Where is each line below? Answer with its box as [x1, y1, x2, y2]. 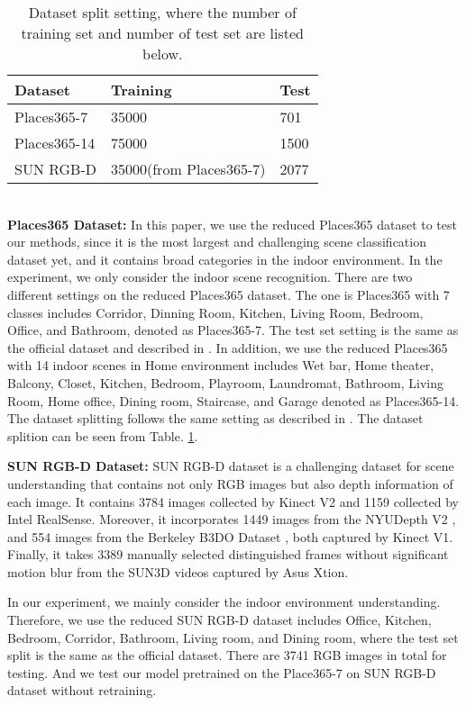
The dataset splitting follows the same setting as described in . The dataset [7, 409, 424, 428]
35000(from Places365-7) [111, 158, 266, 179]
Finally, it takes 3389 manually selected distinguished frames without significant [7, 545, 449, 564]
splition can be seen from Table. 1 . [7, 426, 198, 445]
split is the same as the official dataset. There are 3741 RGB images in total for [7, 646, 447, 664]
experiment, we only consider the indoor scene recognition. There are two [7, 267, 413, 286]
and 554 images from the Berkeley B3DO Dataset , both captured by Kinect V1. [7, 527, 453, 546]
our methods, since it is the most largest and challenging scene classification [7, 232, 426, 251]
